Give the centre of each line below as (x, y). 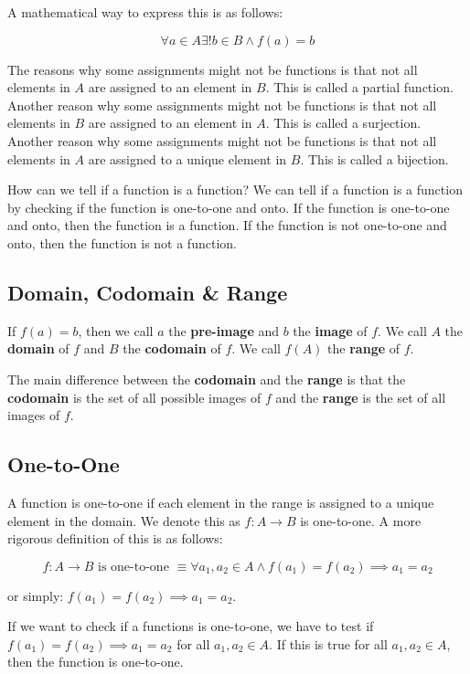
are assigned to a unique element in (187, 158)
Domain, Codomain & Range (148, 292)
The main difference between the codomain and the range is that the (207, 379)
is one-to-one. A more (361, 520)
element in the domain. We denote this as (124, 520)
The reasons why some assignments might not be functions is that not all (213, 69)
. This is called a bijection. (374, 158)
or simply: (36, 595)
